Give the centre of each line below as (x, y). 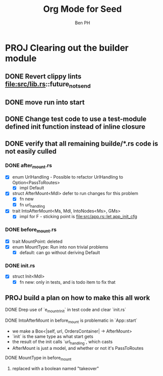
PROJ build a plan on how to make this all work (78, 298)
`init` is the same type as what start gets (53, 336)
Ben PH (82, 23)
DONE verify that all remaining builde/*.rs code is (82, 143)
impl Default (32, 188)
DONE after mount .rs (29, 166)
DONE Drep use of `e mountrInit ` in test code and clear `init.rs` (66, 310)
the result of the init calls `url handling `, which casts (62, 342)
